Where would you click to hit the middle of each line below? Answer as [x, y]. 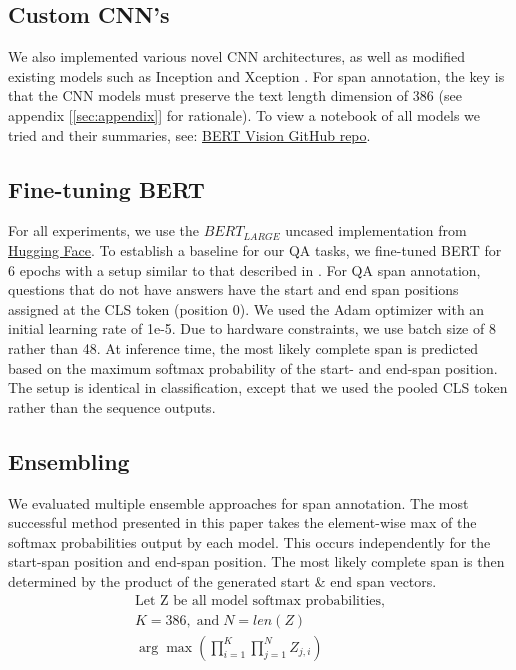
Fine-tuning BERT [106, 188]
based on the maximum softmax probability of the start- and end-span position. [253, 367]
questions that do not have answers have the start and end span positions [233, 289]
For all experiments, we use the [103, 230]
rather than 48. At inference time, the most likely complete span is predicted [243, 347]
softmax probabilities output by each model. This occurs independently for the [249, 541]
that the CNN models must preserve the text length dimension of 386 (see [235, 95]
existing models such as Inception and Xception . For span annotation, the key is [256, 75]
